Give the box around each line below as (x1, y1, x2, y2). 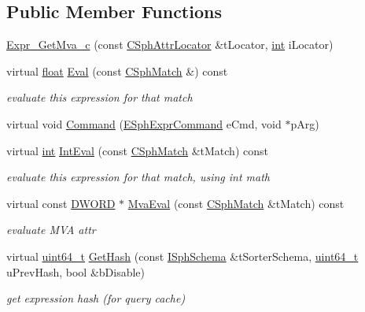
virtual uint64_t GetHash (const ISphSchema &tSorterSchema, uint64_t (6, 247, 359, 264)
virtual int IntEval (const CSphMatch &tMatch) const (6, 142, 268, 158)
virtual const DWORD (6, 195, 116, 211)
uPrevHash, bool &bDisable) (6, 263, 146, 280)
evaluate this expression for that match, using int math (6, 169, 270, 185)
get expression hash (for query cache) (6, 290, 186, 306)
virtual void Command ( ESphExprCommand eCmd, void (6, 115, 282, 132)
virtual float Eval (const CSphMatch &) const (6, 62, 228, 79)
